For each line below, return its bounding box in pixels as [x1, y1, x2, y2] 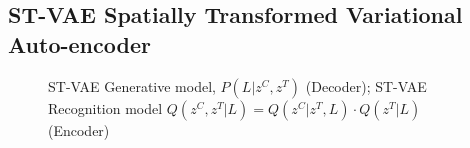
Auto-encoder [8, 28, 151, 59]
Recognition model [48, 97, 163, 118]
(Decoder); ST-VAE [305, 75, 427, 96]
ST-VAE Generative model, [48, 75, 216, 96]
